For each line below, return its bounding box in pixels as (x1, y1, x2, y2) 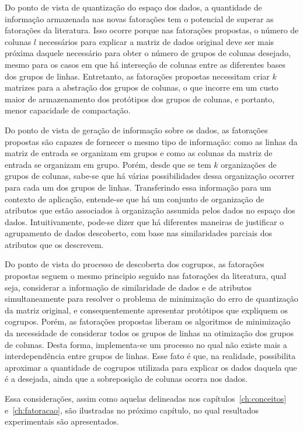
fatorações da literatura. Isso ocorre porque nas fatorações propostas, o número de (5, 24, 299, 36)
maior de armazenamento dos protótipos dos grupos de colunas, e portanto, (5, 92, 275, 105)
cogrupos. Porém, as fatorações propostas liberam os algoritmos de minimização (5, 315, 291, 327)
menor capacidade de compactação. (5, 104, 131, 116)
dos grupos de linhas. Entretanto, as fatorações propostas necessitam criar (5, 70, 270, 82)
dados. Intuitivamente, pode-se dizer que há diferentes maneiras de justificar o (5, 215, 284, 227)
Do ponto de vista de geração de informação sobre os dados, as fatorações (5, 123, 268, 136)
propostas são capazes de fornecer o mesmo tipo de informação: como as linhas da (5, 135, 298, 147)
